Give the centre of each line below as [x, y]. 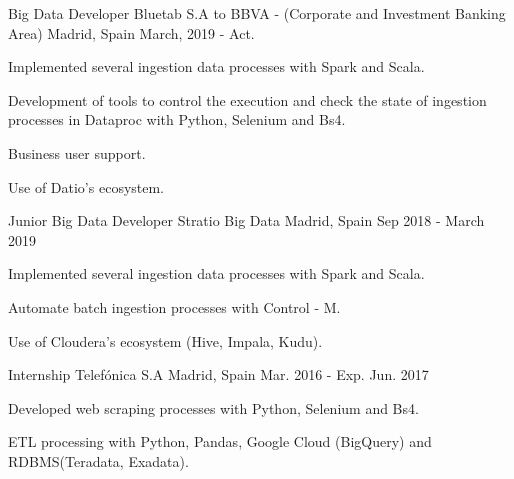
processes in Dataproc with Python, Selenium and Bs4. [177, 119]
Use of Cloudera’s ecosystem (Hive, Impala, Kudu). [165, 340]
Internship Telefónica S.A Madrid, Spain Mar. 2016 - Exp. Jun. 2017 [218, 374]
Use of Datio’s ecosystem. [86, 186]
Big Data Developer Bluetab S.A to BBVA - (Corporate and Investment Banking [257, 13]
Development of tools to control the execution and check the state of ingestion [247, 99]
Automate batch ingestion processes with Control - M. [174, 306]
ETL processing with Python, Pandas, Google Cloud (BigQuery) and [220, 441]
